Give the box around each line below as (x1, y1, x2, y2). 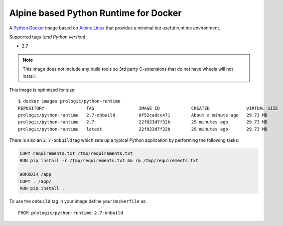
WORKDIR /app (19, 172, 52, 177)
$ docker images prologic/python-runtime (18, 99, 121, 104)
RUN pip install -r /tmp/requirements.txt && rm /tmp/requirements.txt (19, 157, 199, 163)
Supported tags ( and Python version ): (9, 34, 87, 40)
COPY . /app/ (19, 178, 52, 184)
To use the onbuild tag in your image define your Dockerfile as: (9, 198, 147, 204)
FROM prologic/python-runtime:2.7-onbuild (18, 210, 124, 216)
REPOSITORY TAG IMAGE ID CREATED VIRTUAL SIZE (18, 105, 279, 111)
